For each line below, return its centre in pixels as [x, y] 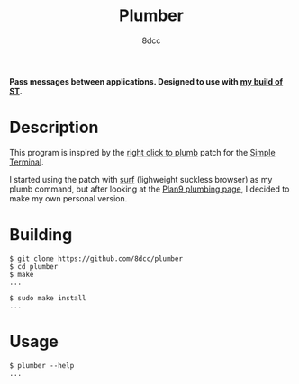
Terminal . [27, 162]
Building [41, 235]
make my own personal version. [68, 198]
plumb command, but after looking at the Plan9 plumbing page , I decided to [149, 189]
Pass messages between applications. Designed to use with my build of [146, 81]
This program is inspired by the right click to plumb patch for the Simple [143, 152]
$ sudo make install [48, 298]
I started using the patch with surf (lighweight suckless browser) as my [141, 179]
